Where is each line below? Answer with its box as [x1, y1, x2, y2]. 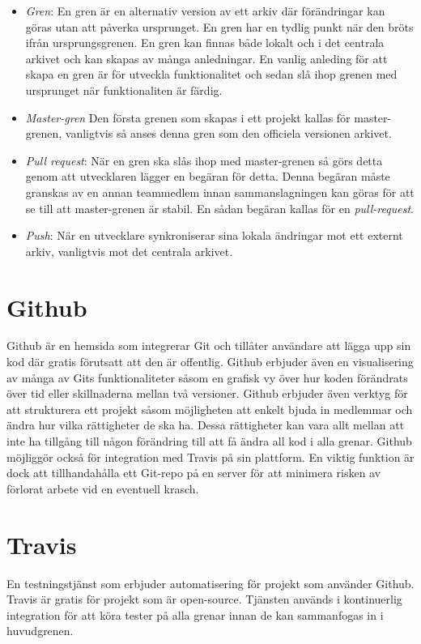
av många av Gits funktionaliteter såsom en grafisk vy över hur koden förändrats [6, 369, 408, 386]
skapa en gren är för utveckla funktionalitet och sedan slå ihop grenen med [25, 66, 398, 83]
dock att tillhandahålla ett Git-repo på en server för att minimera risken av [6, 464, 381, 481]
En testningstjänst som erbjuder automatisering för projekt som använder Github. [6, 574, 415, 591]
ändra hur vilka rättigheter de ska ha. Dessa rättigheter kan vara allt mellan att [6, 416, 405, 433]
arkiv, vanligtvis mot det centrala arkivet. [25, 242, 233, 259]
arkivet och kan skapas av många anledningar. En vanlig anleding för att [25, 49, 388, 66]
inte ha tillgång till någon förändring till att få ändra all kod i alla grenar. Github [6, 433, 412, 449]
